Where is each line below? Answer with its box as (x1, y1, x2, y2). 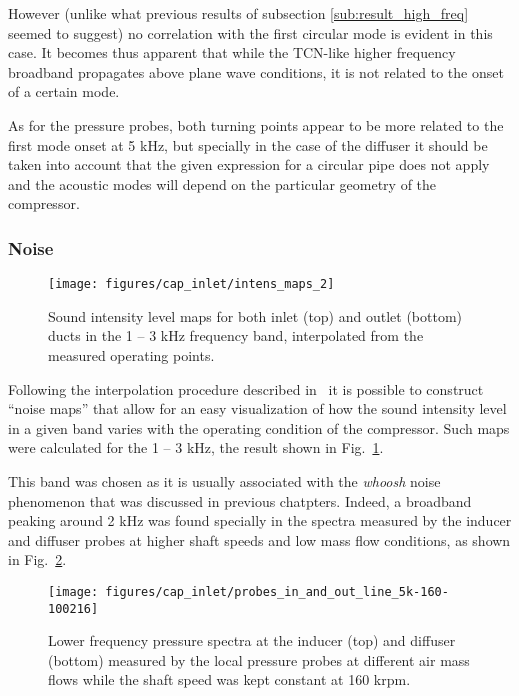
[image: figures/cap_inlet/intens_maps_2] (48, 277, 335, 292)
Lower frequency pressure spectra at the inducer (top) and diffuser (48, 630, 456, 651)
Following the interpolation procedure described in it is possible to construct (8, 378, 484, 399)
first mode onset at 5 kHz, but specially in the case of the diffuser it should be (8, 134, 488, 155)
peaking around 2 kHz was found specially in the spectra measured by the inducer (8, 510, 512, 531)
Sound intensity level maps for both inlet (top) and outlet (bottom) (48, 305, 463, 326)
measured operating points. (48, 345, 215, 365)
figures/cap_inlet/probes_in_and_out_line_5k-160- (105, 584, 449, 599)
